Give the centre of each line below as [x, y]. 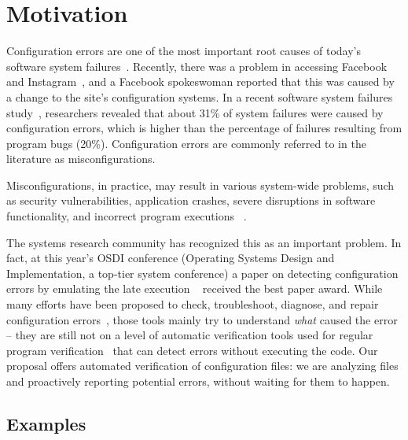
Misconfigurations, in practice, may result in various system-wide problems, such [200, 185]
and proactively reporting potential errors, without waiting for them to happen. [198, 381]
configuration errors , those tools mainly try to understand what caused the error [202, 319]
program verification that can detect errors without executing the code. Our [192, 350]
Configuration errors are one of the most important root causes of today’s [184, 51]
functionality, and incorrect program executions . [127, 216]
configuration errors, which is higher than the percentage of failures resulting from [204, 128]
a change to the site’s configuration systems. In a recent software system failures [200, 96]
